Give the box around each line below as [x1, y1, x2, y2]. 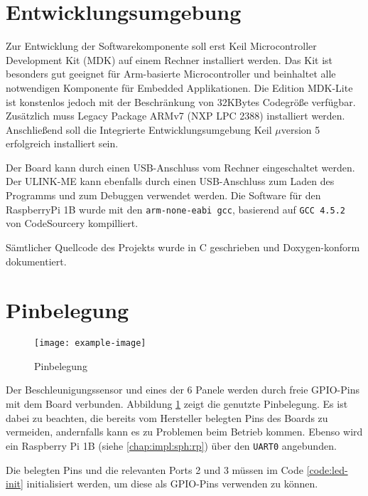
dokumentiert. [6, 253, 67, 268]
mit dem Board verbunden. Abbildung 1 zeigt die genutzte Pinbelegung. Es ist [6, 396, 348, 411]
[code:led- [306, 462, 348, 477]
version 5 [281, 122, 320, 137]
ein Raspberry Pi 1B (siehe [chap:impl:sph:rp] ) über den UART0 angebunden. [6, 438, 337, 453]
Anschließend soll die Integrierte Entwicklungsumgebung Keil [6, 122, 272, 137]
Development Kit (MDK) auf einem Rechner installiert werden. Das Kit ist [6, 52, 332, 67]
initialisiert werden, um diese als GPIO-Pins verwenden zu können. [26, 476, 318, 491]
